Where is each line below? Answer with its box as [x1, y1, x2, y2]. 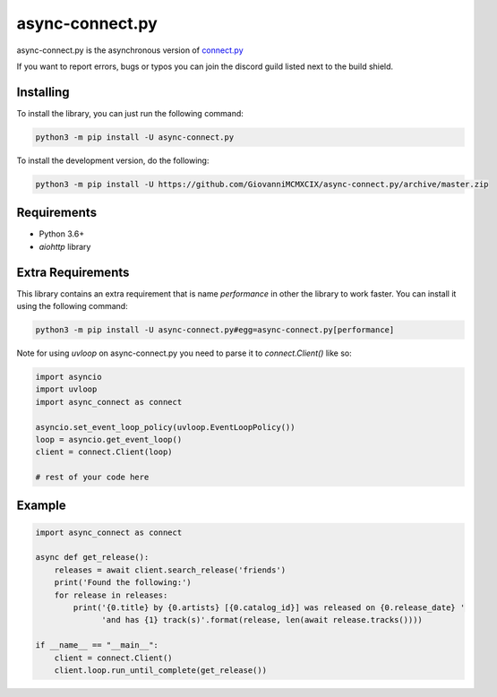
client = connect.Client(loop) [35, 447, 174, 457]
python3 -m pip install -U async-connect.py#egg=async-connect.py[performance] [35, 324, 395, 335]
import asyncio [35, 372, 102, 382]
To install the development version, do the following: [16, 155, 210, 166]
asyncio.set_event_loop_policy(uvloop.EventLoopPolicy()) [35, 422, 296, 432]
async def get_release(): [35, 552, 150, 563]
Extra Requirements [16, 264, 130, 280]
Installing [16, 84, 71, 99]
